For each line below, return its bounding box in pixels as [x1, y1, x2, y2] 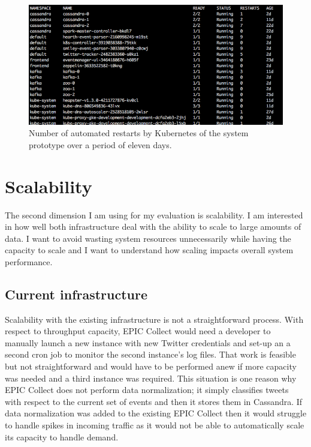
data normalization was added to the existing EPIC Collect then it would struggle [5, 407, 307, 419]
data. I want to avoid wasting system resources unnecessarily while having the [5, 232, 291, 244]
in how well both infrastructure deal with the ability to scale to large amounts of [5, 220, 301, 233]
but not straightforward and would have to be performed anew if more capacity [5, 360, 297, 373]
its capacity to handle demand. [5, 430, 119, 443]
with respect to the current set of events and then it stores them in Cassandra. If [5, 395, 303, 407]
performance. [5, 255, 53, 268]
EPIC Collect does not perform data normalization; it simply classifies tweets [5, 383, 289, 396]
